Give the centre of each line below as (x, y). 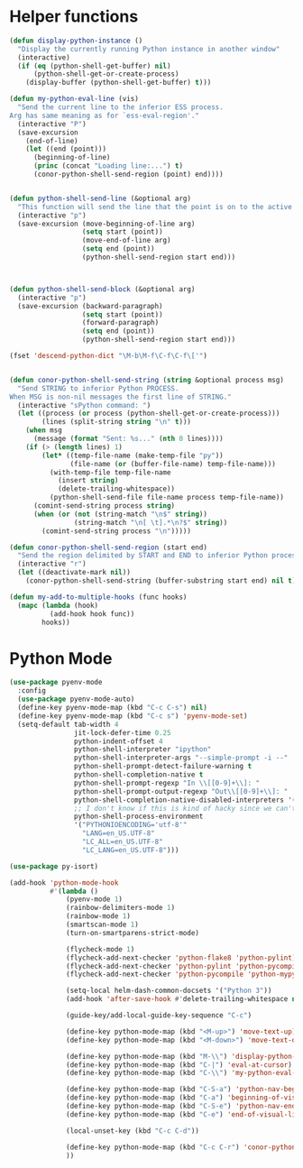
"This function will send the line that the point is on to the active (155, 207)
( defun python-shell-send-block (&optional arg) (102, 289)
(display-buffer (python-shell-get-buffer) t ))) (119, 83)
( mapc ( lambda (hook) (58, 605)
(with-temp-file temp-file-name (110, 472)
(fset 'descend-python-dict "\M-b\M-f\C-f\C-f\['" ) (108, 356)
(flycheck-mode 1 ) (101, 949)
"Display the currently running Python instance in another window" (149, 49)
